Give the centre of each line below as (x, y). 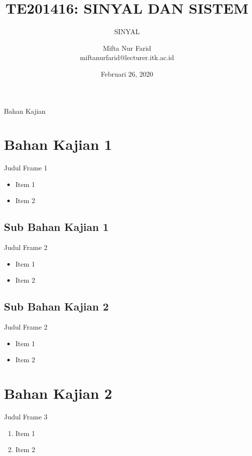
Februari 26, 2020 (127, 73)
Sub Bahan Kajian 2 (56, 306)
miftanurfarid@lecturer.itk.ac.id (127, 57)
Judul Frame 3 (26, 417)
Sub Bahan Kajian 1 (56, 227)
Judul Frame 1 (26, 168)
